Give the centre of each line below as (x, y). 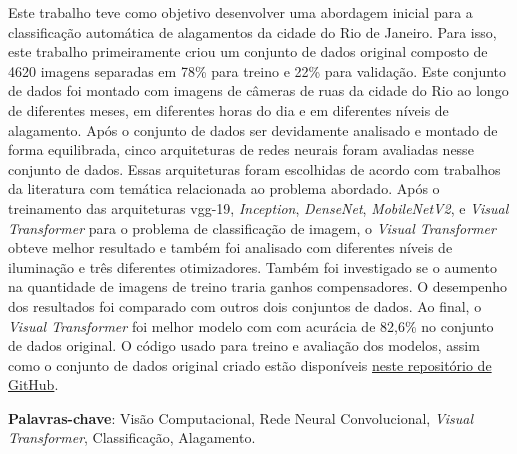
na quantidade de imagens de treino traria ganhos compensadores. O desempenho (258, 286)
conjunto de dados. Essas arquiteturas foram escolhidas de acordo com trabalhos (254, 168)
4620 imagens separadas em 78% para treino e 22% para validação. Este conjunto (257, 70)
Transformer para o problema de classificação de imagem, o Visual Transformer (252, 227)
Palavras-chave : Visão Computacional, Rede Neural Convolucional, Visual (241, 417)
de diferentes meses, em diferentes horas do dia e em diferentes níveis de (228, 109)
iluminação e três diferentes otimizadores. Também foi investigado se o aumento (252, 266)
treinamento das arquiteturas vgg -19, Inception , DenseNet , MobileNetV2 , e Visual (258, 207)
